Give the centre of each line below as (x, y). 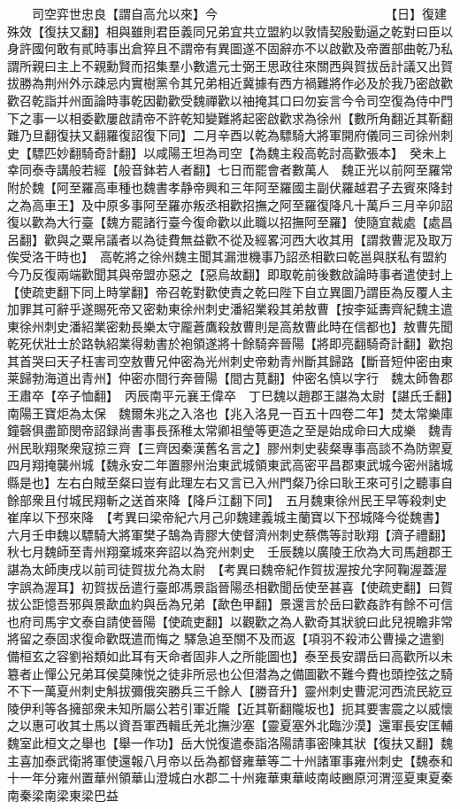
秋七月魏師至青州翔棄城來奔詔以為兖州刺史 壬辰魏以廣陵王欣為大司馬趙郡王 (230, 552)
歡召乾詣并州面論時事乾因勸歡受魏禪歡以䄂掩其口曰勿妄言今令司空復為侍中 (224, 100)
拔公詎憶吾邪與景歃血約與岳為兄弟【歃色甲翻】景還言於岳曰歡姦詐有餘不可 (224, 604)
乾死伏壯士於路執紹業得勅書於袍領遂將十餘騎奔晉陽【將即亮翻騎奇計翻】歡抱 (230, 343)
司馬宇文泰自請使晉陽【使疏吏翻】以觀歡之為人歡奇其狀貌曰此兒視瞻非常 (242, 621)
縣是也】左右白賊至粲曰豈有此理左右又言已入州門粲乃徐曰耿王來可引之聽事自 (230, 482)
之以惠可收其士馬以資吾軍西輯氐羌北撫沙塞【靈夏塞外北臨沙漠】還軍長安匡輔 (230, 725)
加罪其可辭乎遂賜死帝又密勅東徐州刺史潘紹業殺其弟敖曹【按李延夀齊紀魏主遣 (230, 309)
